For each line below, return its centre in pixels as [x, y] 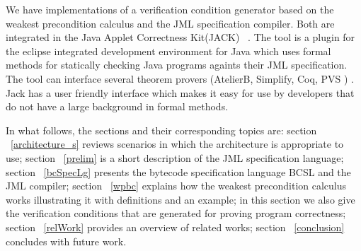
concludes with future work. [66, 241]
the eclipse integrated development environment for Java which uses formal [168, 51]
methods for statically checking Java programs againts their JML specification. [177, 65]
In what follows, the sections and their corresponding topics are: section [161, 130]
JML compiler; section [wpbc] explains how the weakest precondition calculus [176, 186]
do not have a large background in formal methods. [117, 106]
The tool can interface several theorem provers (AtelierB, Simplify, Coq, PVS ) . [180, 78]
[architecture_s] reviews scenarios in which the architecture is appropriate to [177, 144]
